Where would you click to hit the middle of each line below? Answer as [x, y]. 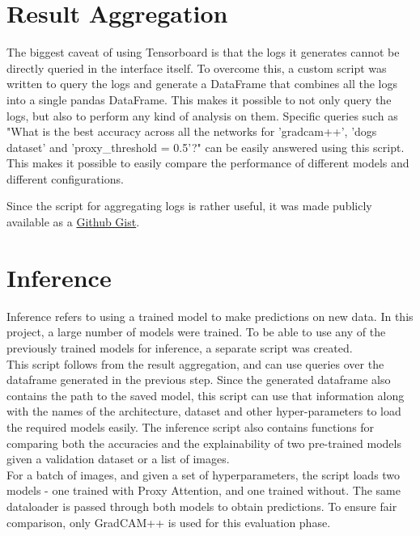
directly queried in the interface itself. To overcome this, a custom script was [197, 68]
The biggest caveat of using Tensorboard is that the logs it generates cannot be [203, 52]
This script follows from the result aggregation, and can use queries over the [195, 363]
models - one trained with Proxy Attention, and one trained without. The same [204, 490]
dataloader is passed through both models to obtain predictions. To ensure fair [202, 506]
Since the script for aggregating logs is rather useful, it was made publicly [189, 206]
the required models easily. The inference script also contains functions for [191, 426]
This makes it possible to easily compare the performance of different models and [208, 163]
